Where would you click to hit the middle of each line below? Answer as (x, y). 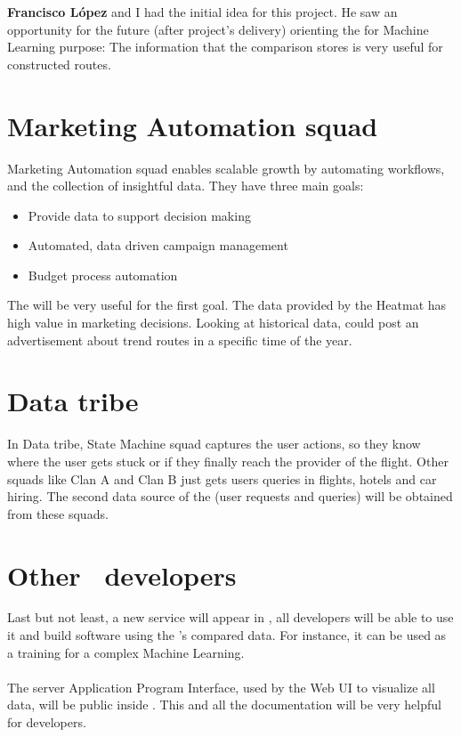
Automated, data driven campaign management (158, 245)
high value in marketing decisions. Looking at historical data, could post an (213, 323)
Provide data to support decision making (139, 215)
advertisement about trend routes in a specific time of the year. (180, 340)
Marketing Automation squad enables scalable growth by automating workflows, (226, 168)
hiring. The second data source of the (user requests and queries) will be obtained (230, 496)
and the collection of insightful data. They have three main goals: (186, 186)
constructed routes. (59, 64)
